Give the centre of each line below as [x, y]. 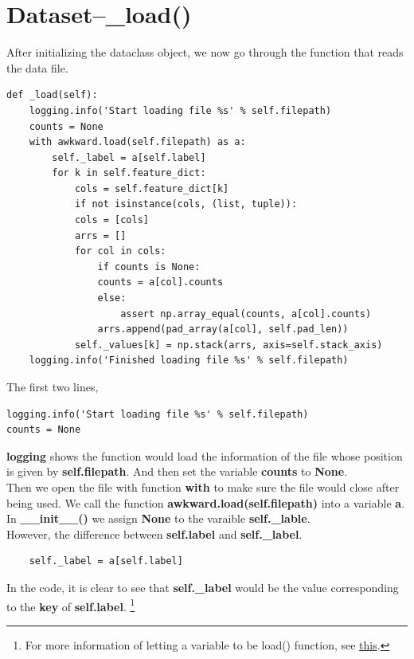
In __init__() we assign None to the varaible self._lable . [158, 518]
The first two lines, [53, 386]
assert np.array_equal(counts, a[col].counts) [246, 314]
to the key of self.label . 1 [71, 605]
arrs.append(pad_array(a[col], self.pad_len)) [223, 329]
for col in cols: [120, 251]
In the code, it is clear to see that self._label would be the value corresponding [203, 587]
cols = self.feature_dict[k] [152, 188]
